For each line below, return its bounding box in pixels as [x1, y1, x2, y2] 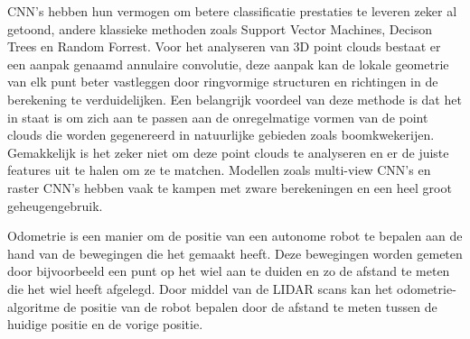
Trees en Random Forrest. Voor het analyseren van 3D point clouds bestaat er [7, 37, 441, 56]
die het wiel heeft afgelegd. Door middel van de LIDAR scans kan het [7, 279, 393, 298]
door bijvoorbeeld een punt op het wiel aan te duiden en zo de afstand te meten [7, 261, 450, 280]
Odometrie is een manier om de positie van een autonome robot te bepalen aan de [7, 226, 463, 245]
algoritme [7, 297, 60, 316]
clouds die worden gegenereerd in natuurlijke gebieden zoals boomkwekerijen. [7, 125, 435, 144]
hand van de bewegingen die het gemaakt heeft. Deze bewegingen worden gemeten [7, 243, 463, 262]
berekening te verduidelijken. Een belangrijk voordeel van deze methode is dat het [7, 89, 462, 108]
